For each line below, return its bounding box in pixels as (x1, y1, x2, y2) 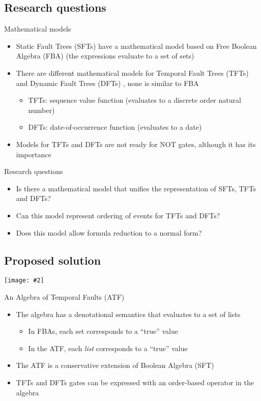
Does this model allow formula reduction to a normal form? (16, 227, 202, 238)
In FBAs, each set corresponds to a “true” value (28, 326, 178, 336)
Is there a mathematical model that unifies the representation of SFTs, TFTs (16, 183, 256, 193)
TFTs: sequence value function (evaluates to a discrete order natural (28, 95, 241, 105)
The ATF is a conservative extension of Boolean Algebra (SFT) (16, 360, 214, 370)
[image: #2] (4, 277, 44, 284)
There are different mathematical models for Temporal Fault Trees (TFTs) (16, 67, 249, 78)
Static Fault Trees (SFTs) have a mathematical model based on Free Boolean (16, 40, 257, 51)
